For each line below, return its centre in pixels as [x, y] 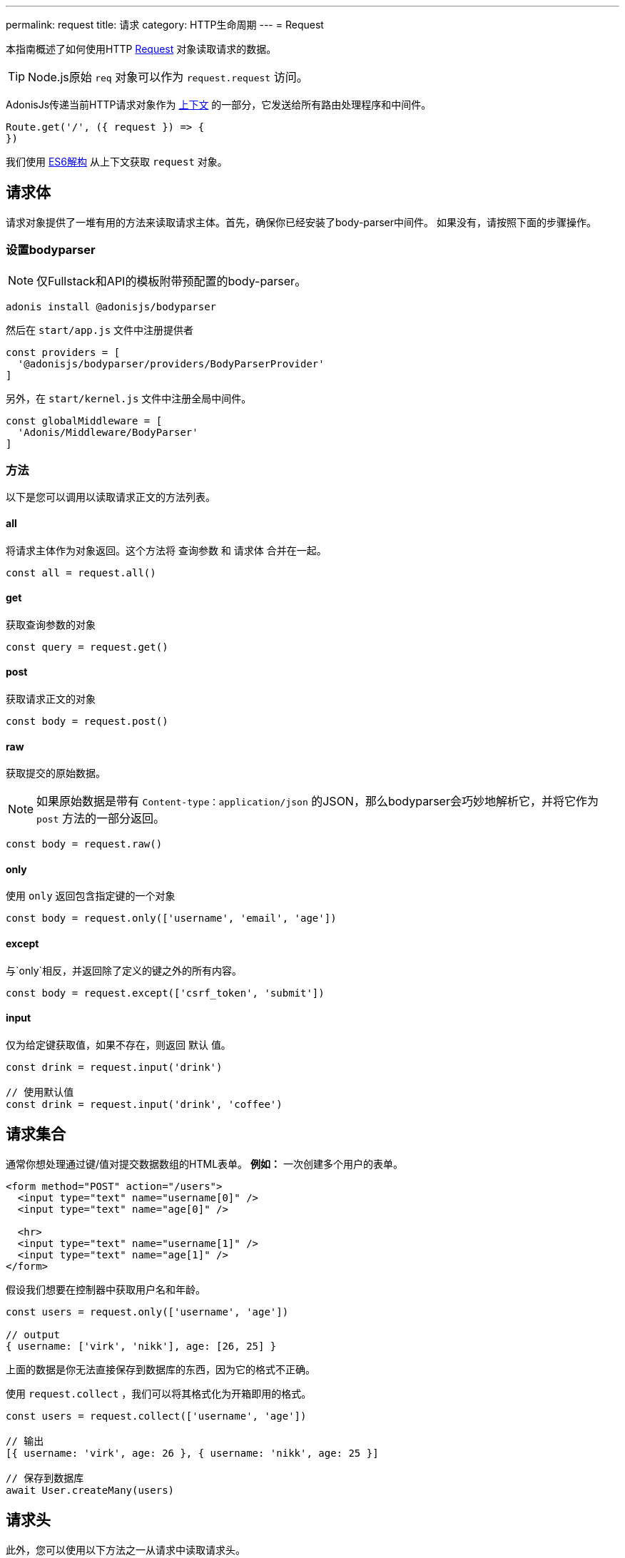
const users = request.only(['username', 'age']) [147, 1312]
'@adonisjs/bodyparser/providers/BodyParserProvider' [171, 363]
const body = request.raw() [84, 844]
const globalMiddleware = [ [84, 421]
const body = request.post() [87, 721]
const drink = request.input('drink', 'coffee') [144, 1104]
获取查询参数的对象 [51, 624]
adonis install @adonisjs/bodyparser [111, 306]
